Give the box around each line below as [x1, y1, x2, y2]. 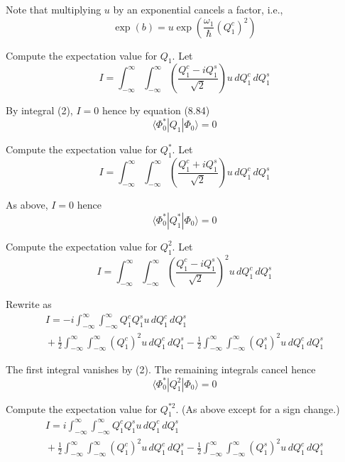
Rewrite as [6, 297, 52, 312]
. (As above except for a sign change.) [175, 401, 340, 416]
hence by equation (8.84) [102, 103, 210, 118]
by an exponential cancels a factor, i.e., [113, 2, 283, 16]
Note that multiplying [6, 2, 102, 16]
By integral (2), [6, 103, 73, 118]
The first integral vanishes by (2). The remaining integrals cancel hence [6, 362, 316, 377]
